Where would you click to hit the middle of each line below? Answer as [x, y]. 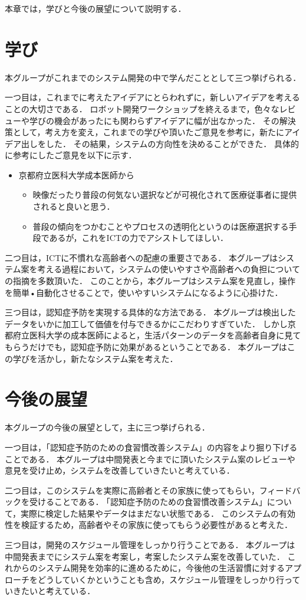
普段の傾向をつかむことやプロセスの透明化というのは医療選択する [161, 226]
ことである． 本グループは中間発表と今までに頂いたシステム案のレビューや [150, 459]
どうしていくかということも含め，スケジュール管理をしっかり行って [169, 579]
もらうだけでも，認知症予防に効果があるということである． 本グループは [146, 347]
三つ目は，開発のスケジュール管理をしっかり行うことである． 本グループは [150, 545]
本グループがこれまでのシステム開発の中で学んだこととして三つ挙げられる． [153, 77]
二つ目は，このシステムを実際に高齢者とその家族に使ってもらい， [132, 490]
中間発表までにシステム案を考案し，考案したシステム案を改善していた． [145, 556]
